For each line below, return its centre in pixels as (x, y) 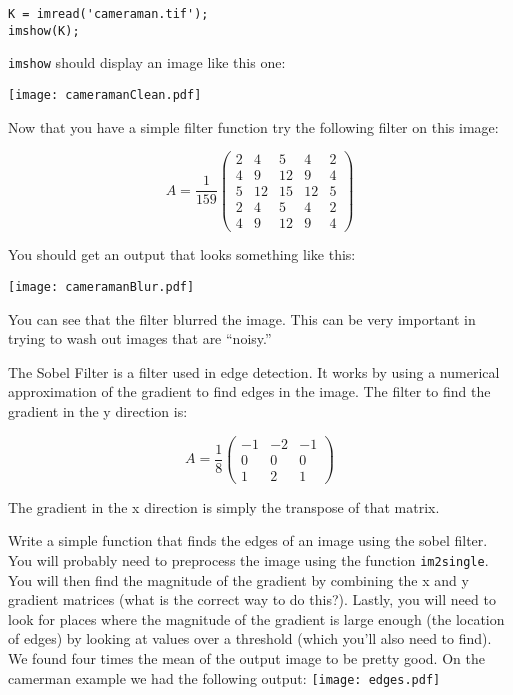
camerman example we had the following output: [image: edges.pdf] (224, 677)
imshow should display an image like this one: (147, 62)
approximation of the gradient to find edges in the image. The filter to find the (249, 391)
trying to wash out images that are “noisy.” (140, 338)
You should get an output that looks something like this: (182, 254)
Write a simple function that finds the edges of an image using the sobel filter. (248, 540)
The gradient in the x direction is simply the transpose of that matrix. (224, 506)
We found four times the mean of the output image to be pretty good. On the (246, 658)
